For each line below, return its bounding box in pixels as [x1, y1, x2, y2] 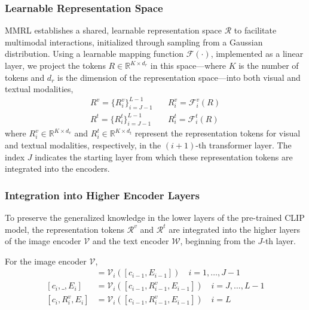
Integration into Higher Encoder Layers [5, 187, 200, 202]
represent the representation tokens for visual [134, 127, 301, 139]
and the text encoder [92, 235, 169, 247]
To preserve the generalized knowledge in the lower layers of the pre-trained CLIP [5, 211, 305, 224]
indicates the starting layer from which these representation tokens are [35, 150, 293, 163]
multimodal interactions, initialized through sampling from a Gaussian [5, 35, 263, 48]
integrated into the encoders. [5, 162, 110, 175]
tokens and [5, 71, 45, 83]
